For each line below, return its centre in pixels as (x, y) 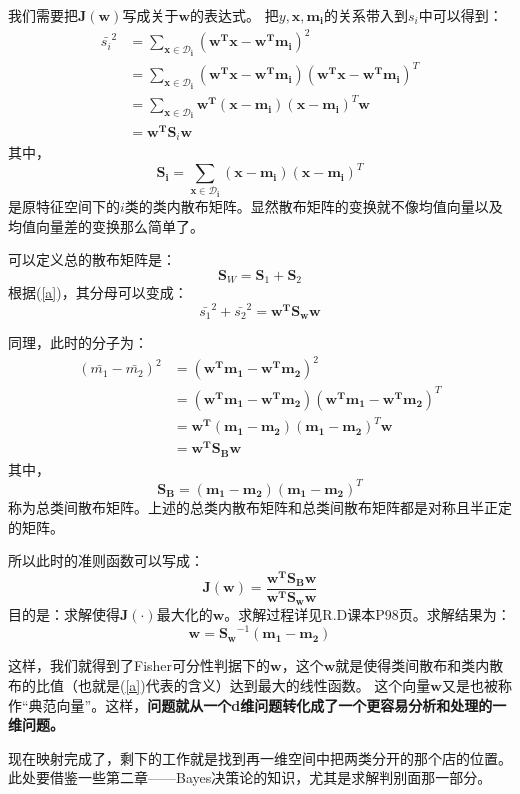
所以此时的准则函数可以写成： (106, 560)
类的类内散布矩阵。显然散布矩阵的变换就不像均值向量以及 (313, 206)
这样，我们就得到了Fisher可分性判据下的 (139, 665)
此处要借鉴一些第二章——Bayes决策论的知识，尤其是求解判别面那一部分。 (250, 777)
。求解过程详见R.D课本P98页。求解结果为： (367, 614)
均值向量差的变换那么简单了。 (106, 225)
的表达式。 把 (234, 15)
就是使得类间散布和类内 (412, 665)
